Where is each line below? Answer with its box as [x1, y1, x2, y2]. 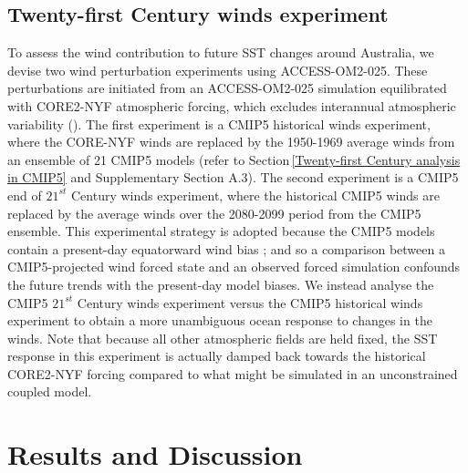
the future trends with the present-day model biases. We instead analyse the [7, 274, 434, 293]
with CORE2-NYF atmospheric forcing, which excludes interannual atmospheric [7, 96, 456, 115]
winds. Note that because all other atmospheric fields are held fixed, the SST [7, 328, 438, 347]
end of [7, 185, 42, 204]
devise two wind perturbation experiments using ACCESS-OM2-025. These [7, 60, 428, 79]
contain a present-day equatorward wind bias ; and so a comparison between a [7, 239, 445, 258]
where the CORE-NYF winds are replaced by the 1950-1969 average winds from [7, 132, 455, 151]
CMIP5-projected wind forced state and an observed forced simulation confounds [7, 257, 461, 276]
